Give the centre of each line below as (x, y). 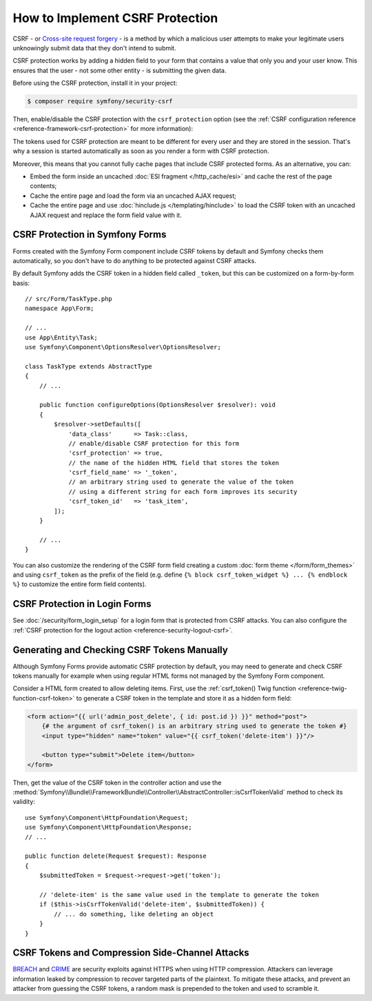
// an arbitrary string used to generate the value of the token (181, 482)
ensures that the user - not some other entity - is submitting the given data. (120, 70)
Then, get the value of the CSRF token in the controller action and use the (117, 783)
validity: (24, 802)
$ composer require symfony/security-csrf (100, 101)
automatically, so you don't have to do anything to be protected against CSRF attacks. (134, 260)
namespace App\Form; (60, 309)
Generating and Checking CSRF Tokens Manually (121, 650)
